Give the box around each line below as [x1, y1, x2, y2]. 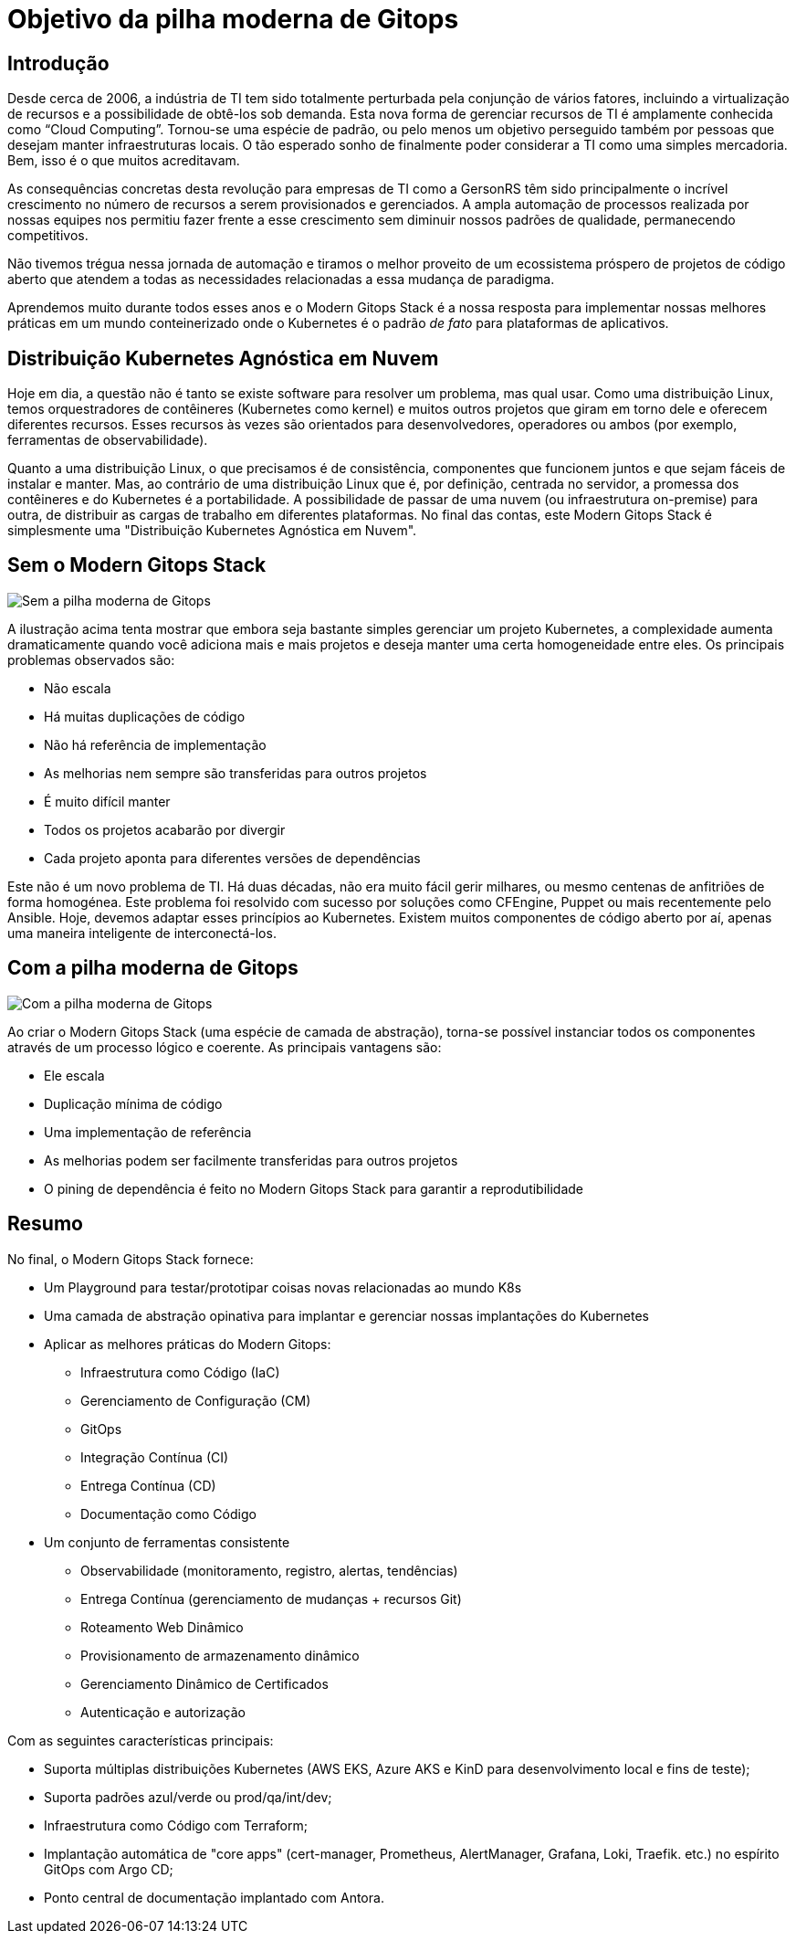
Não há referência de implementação [44, 736, 267, 753]
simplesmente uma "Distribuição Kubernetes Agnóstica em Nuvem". [7, 522, 417, 539]
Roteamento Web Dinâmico [80, 1619, 244, 1635]
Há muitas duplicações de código [44, 708, 246, 724]
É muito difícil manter [44, 793, 171, 809]
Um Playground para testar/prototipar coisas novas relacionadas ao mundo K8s [44, 1279, 522, 1295]
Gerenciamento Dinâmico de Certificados [80, 1675, 329, 1692]
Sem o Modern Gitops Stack [7, 554, 267, 577]
